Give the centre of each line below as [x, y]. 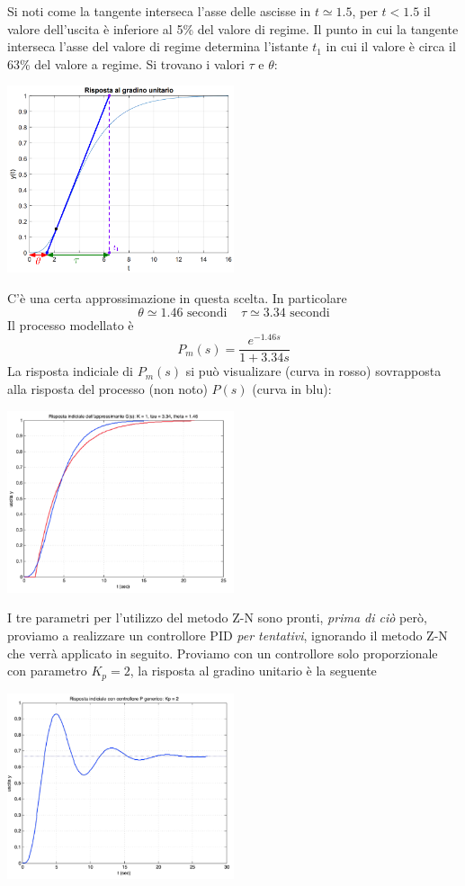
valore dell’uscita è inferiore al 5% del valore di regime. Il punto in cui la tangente [233, 28]
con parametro [47, 671]
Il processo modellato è [71, 324]
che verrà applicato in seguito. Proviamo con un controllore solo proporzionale [223, 653]
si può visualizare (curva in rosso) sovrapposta [313, 371]
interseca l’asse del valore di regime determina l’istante [158, 46]
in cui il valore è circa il [391, 46]
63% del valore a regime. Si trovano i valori [126, 63]
